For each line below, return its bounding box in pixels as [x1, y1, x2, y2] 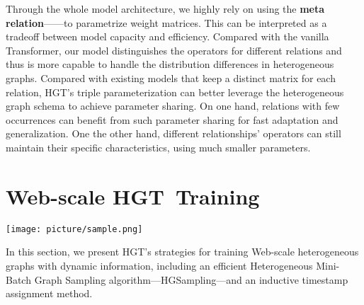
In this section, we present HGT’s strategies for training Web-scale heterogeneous [6, 244, 359, 259]
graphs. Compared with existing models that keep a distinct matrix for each [6, 70, 336, 85]
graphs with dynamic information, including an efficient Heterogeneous [6, 258, 313, 272]
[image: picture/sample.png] [6, 224, 143, 234]
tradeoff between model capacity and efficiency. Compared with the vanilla [6, 29, 329, 44]
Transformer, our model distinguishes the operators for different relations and [6, 42, 342, 57]
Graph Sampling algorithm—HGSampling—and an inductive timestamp [34, 272, 348, 287]
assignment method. [6, 286, 93, 301]
